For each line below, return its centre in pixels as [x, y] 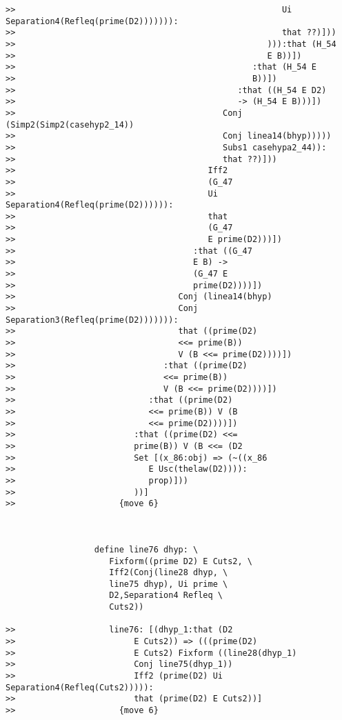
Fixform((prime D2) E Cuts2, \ [181, 561]
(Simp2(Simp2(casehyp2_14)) [70, 124]
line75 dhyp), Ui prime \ [169, 584]
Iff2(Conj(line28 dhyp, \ [169, 573]
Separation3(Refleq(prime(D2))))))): [92, 320]
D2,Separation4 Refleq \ [166, 596]
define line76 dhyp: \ [146, 549]
